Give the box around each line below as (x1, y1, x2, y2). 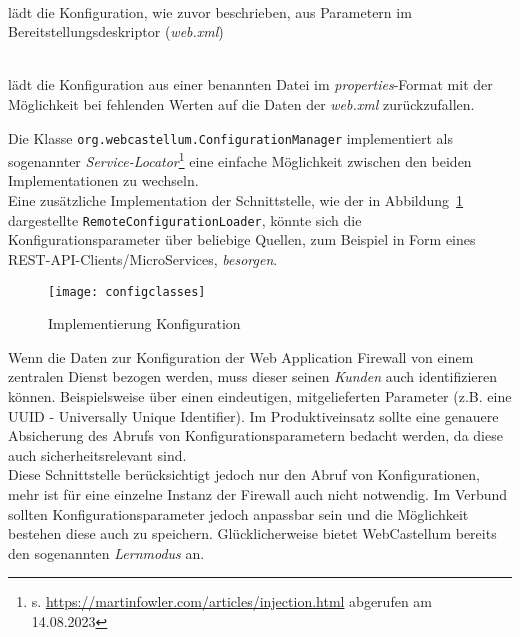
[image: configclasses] (48, 284, 206, 299)
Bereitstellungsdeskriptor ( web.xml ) (8, 21, 224, 42)
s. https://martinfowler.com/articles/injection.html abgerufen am (31, 591, 432, 612)
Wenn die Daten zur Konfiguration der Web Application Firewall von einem (8, 346, 474, 367)
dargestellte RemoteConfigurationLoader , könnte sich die (8, 209, 362, 230)
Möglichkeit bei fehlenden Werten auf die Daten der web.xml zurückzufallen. (8, 93, 475, 114)
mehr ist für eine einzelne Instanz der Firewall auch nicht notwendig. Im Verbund (8, 483, 508, 504)
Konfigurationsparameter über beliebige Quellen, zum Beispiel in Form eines (8, 229, 476, 250)
